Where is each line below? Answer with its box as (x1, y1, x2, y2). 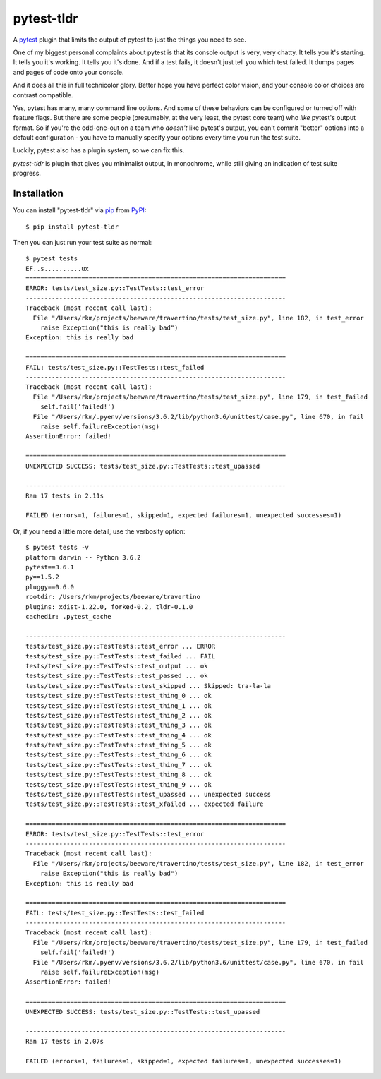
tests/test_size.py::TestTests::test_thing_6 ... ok (25, 751, 212, 759)
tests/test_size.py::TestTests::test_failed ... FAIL (25, 652, 215, 660)
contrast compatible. (13, 90, 73, 99)
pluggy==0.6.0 (25, 583, 74, 591)
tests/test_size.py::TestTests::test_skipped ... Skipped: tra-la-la (25, 682, 272, 689)
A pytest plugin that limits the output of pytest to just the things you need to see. (13, 35, 246, 44)
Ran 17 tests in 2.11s (25, 491, 104, 500)
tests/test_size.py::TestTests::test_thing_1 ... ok (25, 701, 212, 709)
